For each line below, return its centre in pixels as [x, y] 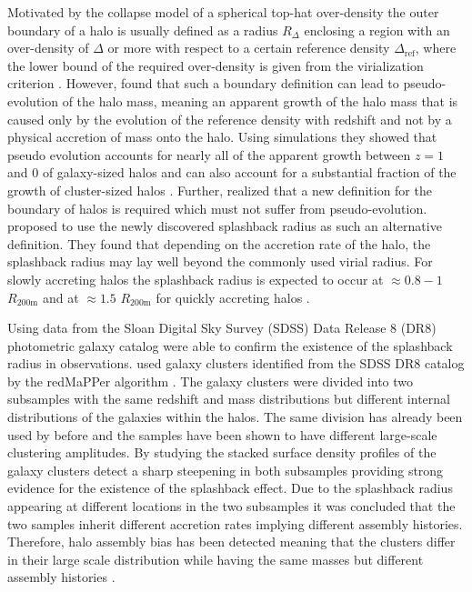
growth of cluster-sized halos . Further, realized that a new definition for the [220, 190]
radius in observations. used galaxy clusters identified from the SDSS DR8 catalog [236, 363]
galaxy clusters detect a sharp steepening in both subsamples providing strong [226, 470]
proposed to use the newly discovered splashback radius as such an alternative [225, 226]
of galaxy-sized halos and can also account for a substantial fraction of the [249, 172]
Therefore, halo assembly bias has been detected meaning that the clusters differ [231, 542]
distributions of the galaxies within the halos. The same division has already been [235, 417]
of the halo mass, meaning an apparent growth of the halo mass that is [260, 100]
